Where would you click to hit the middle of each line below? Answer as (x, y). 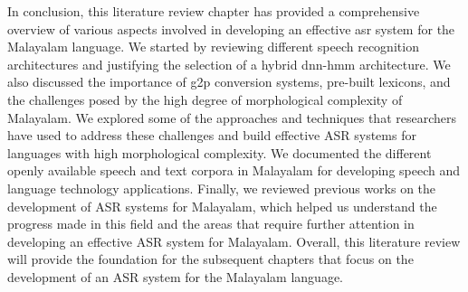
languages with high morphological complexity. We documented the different (220, 152)
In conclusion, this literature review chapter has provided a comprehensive (214, 11)
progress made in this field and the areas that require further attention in (211, 224)
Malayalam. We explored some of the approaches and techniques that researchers (232, 117)
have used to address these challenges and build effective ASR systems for (212, 135)
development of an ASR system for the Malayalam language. (175, 276)
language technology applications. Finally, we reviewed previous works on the (222, 188)
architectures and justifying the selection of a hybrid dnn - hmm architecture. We (229, 64)
